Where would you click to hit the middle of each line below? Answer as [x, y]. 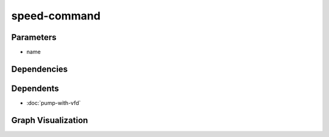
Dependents [35, 88]
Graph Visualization [50, 120]
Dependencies [40, 69]
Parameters [34, 37]
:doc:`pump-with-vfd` [54, 102]
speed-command [56, 16]
